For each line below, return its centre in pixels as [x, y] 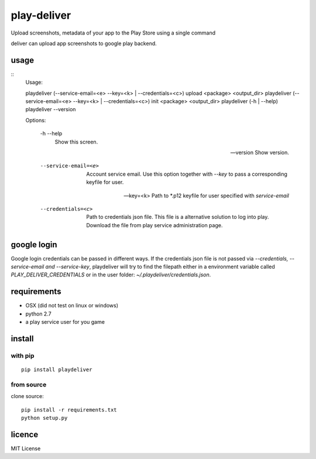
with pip [23, 355]
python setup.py [44, 418]
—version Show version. [260, 152]
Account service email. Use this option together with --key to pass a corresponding [187, 174]
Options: [36, 120]
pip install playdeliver [57, 370]
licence [25, 434]
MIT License [26, 448]
